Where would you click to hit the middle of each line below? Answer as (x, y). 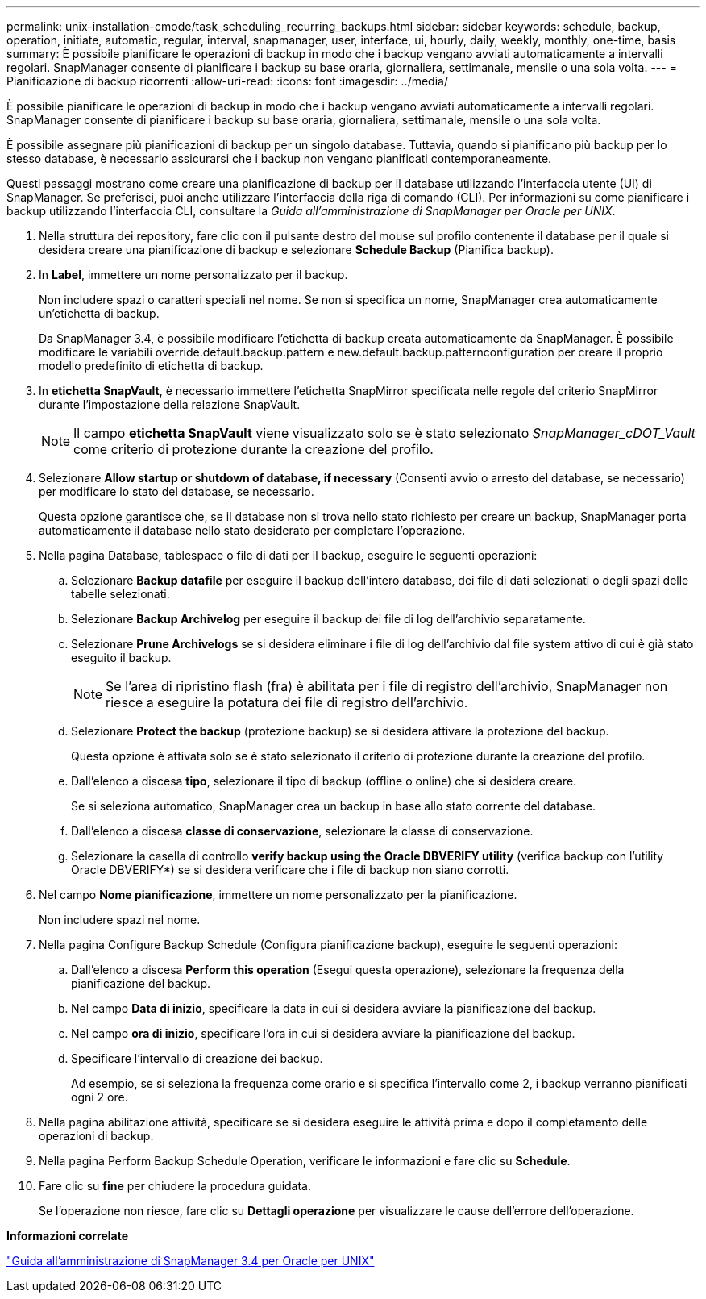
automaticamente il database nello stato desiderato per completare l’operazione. (252, 530)
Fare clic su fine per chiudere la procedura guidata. (175, 1186)
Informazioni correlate (68, 1236)
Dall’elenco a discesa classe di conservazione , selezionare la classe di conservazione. (302, 831)
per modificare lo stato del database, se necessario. (176, 491)
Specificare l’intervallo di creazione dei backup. (197, 1058)
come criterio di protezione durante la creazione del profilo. (253, 449)
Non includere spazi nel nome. (120, 920)
